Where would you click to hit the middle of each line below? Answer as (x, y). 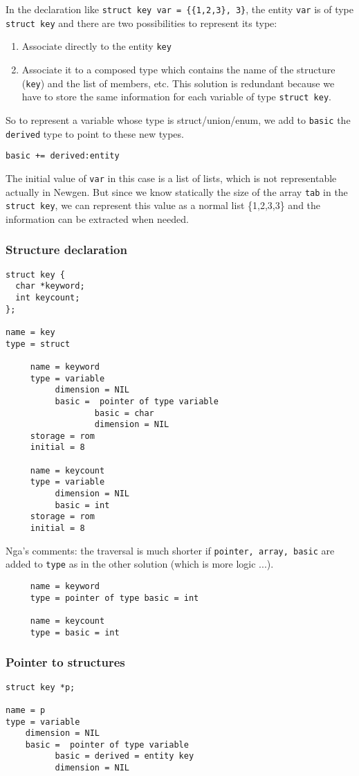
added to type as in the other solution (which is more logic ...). (140, 564)
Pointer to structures (65, 662)
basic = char (124, 413)
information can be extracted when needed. (97, 218)
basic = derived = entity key (125, 756)
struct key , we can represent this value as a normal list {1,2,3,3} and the (163, 205)
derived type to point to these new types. (95, 133)
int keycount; (48, 297)
